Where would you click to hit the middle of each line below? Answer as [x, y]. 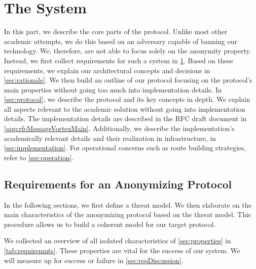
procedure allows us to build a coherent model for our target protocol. [110, 224]
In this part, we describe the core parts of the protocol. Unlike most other [116, 31]
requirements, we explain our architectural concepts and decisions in [107, 70]
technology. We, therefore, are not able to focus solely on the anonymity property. [128, 51]
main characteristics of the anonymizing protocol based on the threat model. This [128, 214]
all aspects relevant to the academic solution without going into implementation [125, 109]
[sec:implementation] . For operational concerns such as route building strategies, [125, 148]
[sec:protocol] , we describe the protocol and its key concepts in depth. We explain [127, 99]
